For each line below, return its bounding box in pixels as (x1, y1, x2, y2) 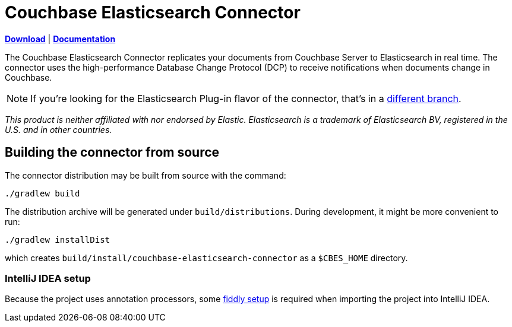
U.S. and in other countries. (5, 124, 112, 135)
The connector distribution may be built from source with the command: (5, 170, 286, 180)
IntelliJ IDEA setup (5, 272, 91, 284)
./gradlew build (5, 188, 80, 198)
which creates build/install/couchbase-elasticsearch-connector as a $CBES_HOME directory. (5, 252, 408, 263)
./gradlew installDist (5, 234, 110, 245)
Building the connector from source (5, 145, 220, 160)
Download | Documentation (5, 33, 116, 44)
